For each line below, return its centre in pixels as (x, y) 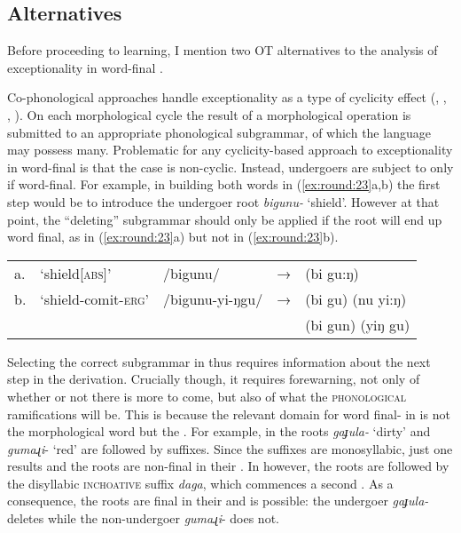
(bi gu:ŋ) (332, 273)
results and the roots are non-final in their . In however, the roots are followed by (228, 466)
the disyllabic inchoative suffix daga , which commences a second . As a (200, 483)
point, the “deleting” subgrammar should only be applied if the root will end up (225, 219)
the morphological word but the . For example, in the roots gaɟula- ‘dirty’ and (219, 431)
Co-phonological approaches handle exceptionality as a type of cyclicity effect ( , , (227, 97)
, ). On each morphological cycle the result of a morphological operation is (209, 114)
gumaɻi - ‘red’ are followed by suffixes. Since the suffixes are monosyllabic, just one (230, 448)
